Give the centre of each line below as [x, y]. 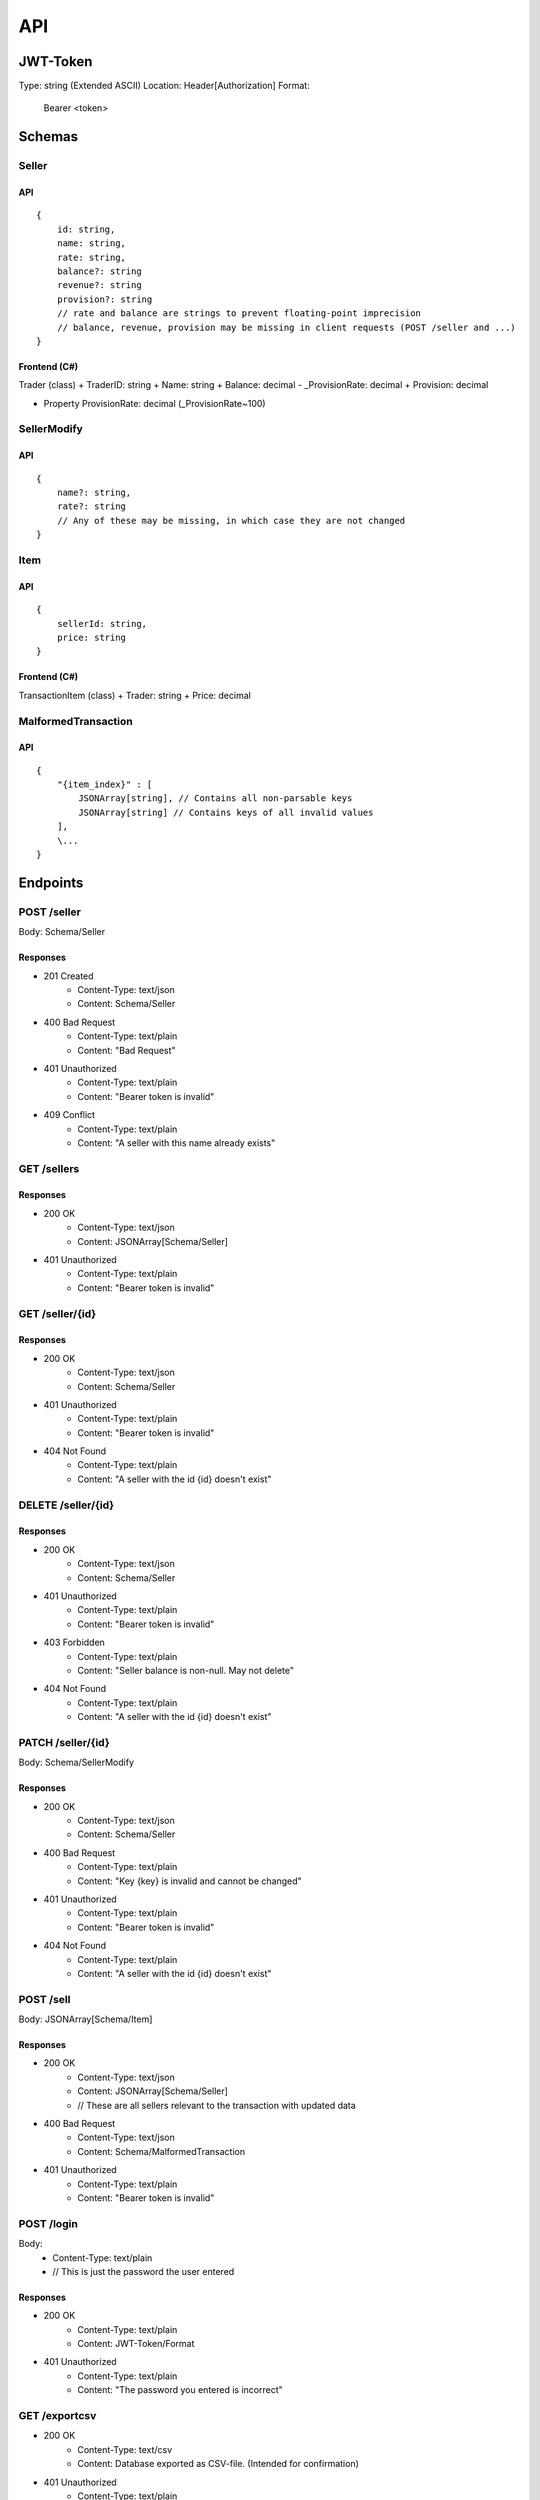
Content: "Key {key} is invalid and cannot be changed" [189, 1881]
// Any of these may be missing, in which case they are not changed [231, 520]
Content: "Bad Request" [126, 1050]
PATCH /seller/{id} [64, 1742]
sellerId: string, [102, 623]
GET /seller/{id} [57, 1313]
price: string [91, 637]
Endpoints [51, 882]
